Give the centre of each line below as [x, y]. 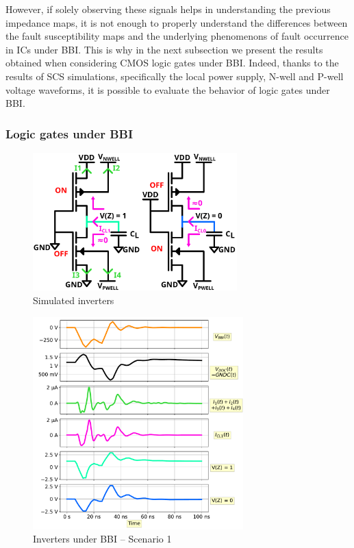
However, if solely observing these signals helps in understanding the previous [168, 9]
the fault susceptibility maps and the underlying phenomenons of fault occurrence [177, 36]
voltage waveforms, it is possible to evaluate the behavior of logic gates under [168, 89]
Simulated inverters [74, 300]
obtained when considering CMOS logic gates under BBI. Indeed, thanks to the [172, 63]
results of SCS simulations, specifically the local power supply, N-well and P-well [175, 76]
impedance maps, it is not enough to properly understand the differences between [177, 22]
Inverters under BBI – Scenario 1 [102, 539]
